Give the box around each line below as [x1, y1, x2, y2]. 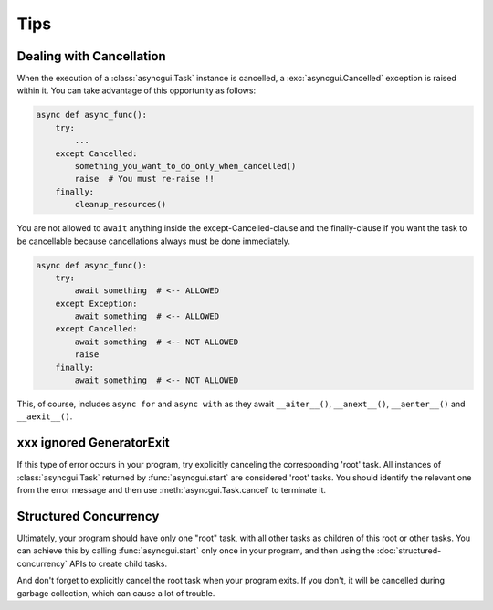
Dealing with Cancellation [16, 48, 166, 64]
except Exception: [55, 298, 138, 309]
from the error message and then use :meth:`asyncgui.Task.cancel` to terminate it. [16, 485, 326, 496]
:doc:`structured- [376, 545, 442, 556]
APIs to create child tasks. [68, 558, 168, 569]
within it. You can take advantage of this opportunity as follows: [16, 85, 256, 96]
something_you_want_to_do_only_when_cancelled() [74, 161, 297, 171]
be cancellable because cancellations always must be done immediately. [16, 236, 291, 247]
